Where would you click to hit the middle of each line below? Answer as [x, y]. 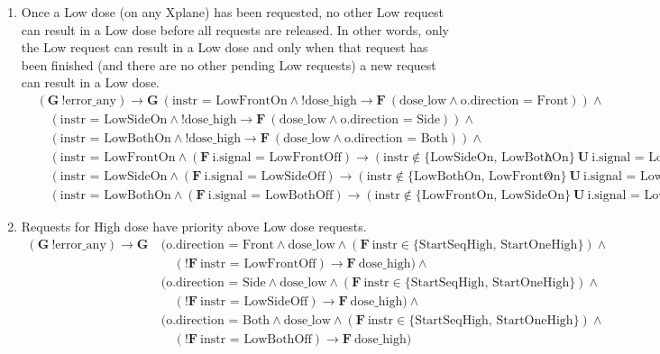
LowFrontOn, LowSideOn [493, 196]
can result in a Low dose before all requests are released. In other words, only [235, 29]
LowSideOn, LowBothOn [500, 158]
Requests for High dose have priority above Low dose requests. [194, 227]
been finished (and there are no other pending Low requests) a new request [229, 64]
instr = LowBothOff [256, 339]
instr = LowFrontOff [258, 263]
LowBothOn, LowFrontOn [487, 177]
